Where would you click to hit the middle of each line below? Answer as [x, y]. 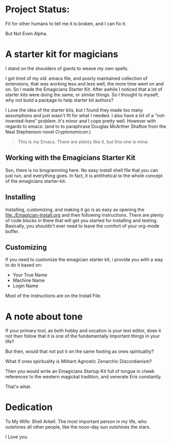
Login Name [26, 286]
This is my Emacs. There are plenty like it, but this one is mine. [83, 141]
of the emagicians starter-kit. [36, 181]
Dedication [29, 407]
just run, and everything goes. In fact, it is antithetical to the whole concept [84, 176]
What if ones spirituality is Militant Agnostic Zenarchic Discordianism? [79, 362]
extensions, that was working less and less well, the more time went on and [85, 83]
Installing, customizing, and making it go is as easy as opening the [75, 209]
